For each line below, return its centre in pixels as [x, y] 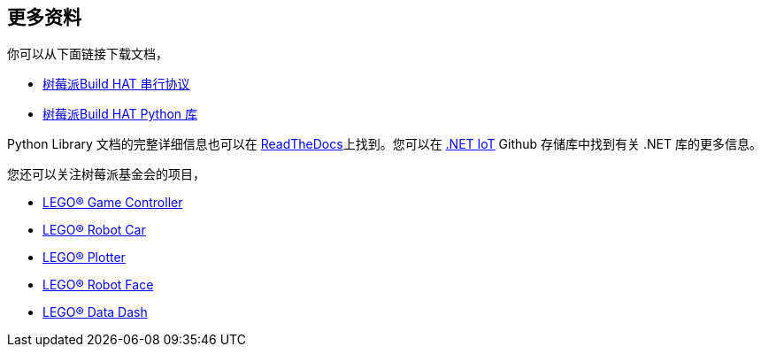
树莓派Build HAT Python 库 [120, 114]
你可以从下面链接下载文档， [88, 54]
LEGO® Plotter [84, 258]
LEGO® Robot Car [94, 230]
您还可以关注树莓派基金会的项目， [106, 174]
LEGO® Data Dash [95, 312]
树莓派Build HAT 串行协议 [116, 84]
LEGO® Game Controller [113, 203]
